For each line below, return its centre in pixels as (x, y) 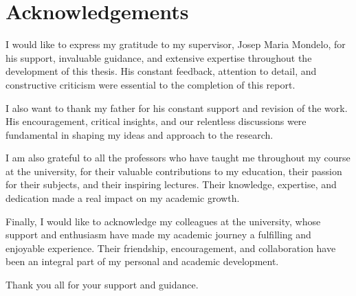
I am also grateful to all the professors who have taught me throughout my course (178, 158)
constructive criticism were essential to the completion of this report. (151, 84)
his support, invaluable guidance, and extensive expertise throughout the (159, 57)
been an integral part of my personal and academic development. (142, 261)
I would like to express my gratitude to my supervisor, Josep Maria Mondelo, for (176, 44)
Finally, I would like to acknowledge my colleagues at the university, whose (163, 221)
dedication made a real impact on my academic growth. (123, 198)
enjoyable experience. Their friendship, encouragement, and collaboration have (171, 248)
